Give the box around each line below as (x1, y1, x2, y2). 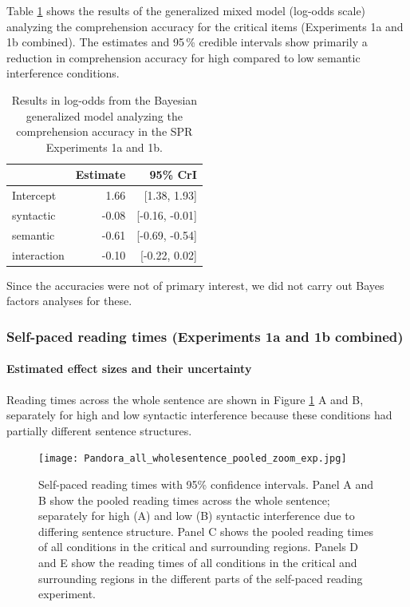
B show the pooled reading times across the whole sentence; (38, 491, 330, 508)
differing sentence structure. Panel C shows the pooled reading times (38, 522, 373, 539)
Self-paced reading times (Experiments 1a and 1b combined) (6, 326, 404, 346)
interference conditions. (6, 65, 120, 81)
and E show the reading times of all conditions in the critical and (38, 554, 357, 571)
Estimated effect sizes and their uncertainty (6, 360, 252, 377)
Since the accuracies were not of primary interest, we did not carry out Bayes (6, 276, 384, 293)
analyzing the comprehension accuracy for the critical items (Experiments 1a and (6, 18, 404, 34)
